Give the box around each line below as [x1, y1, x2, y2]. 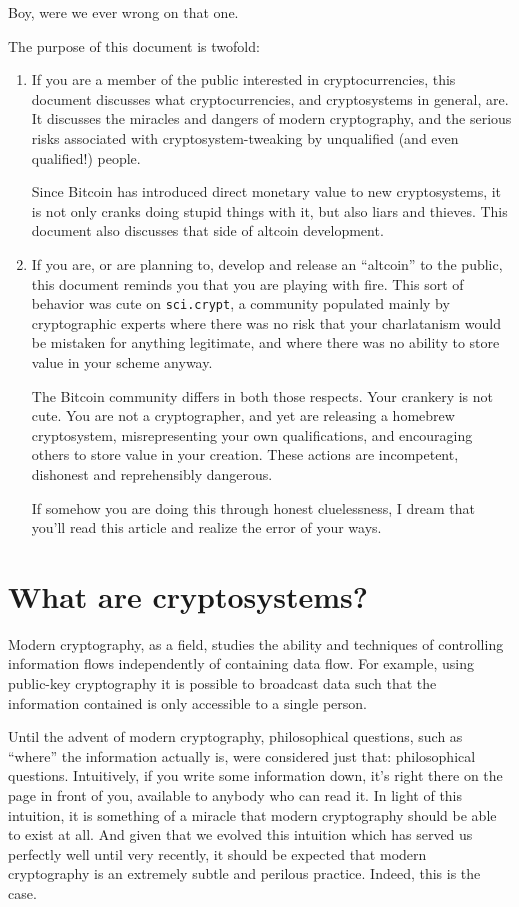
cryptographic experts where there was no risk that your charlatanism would [31, 312, 502, 333]
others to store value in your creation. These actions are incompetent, [31, 444, 459, 465]
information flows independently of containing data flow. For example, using [8, 653, 474, 674]
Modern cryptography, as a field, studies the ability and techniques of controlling [8, 633, 504, 654]
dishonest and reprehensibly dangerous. [31, 463, 273, 484]
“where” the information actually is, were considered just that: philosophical [8, 745, 476, 766]
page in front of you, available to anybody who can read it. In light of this [8, 785, 463, 805]
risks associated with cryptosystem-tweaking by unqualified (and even [31, 127, 459, 148]
